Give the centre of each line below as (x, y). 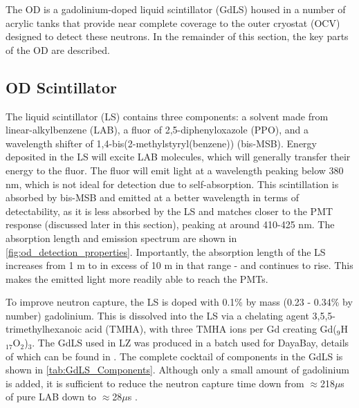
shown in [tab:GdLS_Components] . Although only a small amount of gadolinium (177, 370)
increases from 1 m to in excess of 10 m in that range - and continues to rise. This (179, 265)
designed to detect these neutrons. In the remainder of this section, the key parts (177, 36)
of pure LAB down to (51, 397)
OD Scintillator (61, 87)
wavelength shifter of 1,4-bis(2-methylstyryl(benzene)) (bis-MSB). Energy (162, 143)
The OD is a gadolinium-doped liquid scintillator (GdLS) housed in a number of (176, 9)
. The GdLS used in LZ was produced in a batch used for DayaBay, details (191, 343)
